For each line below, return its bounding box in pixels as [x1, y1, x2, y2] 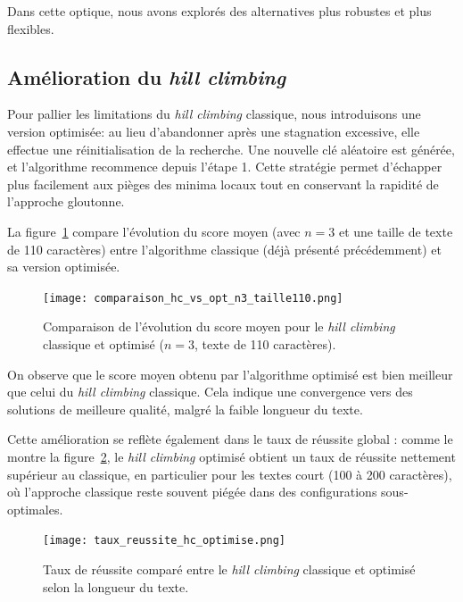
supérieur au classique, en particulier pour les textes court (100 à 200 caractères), [7, 464, 452, 483]
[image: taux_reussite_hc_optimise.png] [43, 534, 286, 548]
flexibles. [7, 19, 54, 38]
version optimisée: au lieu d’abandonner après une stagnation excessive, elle [7, 121, 420, 140]
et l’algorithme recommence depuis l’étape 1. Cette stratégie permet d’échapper [7, 157, 442, 176]
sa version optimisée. [7, 257, 120, 276]
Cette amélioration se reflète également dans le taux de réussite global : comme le [7, 430, 453, 448]
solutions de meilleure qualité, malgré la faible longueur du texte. [7, 399, 363, 418]
